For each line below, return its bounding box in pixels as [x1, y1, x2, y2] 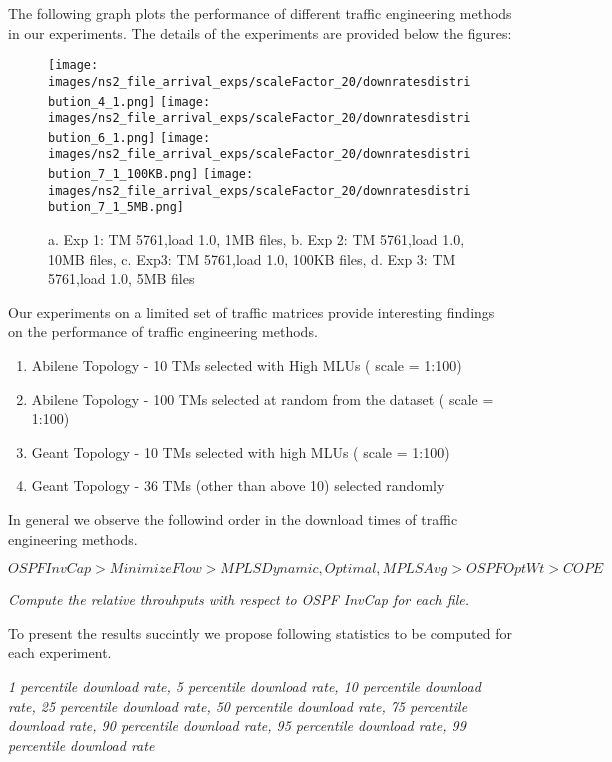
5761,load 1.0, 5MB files [48, 268, 195, 289]
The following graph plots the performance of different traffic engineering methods [8, 3, 512, 23]
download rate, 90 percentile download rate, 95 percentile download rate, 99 [8, 715, 466, 736]
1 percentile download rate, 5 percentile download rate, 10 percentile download [8, 676, 481, 696]
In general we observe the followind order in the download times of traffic [8, 509, 458, 530]
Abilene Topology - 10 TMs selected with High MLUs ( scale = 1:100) [31, 355, 462, 376]
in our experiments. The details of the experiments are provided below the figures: [8, 22, 512, 43]
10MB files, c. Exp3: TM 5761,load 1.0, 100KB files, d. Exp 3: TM [48, 248, 456, 269]
